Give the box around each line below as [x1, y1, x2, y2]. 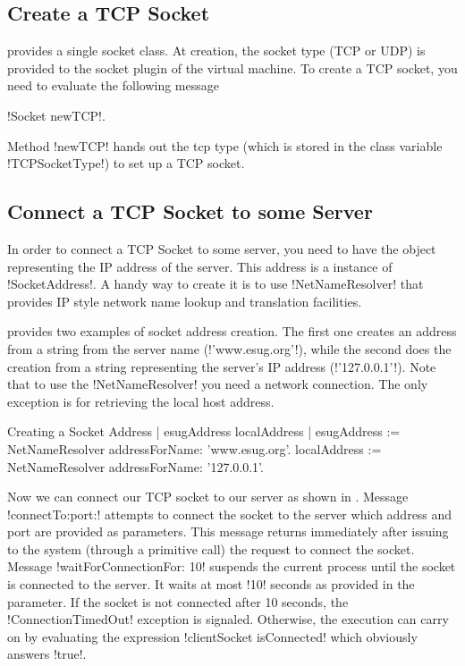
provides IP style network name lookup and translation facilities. [7, 291, 362, 310]
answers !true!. [7, 645, 87, 663]
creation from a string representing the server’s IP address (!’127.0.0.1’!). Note [7, 357, 436, 375]
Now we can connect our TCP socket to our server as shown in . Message [7, 487, 409, 506]
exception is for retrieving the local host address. [7, 392, 275, 410]
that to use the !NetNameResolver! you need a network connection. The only [7, 375, 428, 393]
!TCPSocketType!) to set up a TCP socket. [7, 154, 245, 173]
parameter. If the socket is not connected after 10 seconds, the [7, 592, 349, 611]
